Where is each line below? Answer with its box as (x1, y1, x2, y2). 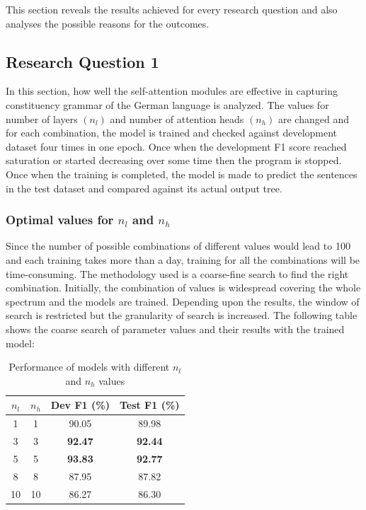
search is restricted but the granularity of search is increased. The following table (6, 308, 358, 323)
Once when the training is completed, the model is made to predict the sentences (6, 166, 358, 181)
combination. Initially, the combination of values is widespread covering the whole (6, 280, 361, 295)
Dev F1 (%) (50, 398, 110, 412)
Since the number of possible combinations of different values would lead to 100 (6, 238, 350, 253)
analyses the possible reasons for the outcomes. (6, 16, 210, 30)
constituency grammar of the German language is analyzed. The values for (6, 97, 329, 112)
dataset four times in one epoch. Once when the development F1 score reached (6, 139, 347, 153)
